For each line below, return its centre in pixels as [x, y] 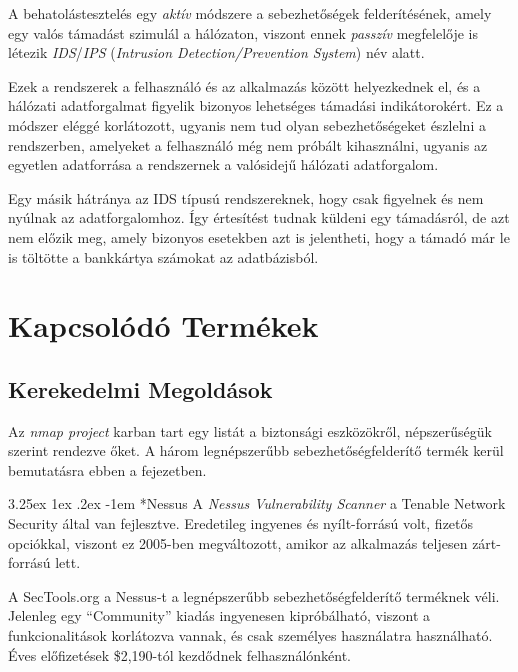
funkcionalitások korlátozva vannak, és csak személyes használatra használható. [250, 635]
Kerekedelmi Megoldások [140, 388]
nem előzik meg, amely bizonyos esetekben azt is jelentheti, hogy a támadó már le [259, 236]
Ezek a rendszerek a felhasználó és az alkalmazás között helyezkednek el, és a [244, 85]
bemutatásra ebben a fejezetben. [107, 469]
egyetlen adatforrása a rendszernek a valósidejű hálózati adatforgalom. [223, 164]
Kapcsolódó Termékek [163, 325]
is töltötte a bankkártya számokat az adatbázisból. [163, 256]
